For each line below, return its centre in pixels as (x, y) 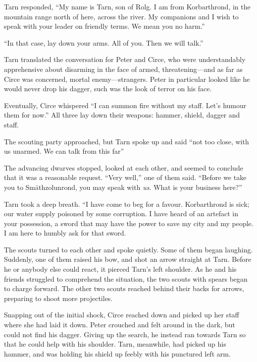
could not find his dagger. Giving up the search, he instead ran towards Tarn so (125, 334)
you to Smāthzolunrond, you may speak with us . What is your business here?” (123, 187)
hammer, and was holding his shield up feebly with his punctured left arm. (117, 353)
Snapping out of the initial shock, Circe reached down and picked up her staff (122, 315)
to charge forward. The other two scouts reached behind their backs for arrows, (124, 288)
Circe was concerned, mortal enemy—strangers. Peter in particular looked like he (127, 79)
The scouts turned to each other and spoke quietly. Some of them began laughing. (128, 249)
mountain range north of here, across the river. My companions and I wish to (121, 16)
